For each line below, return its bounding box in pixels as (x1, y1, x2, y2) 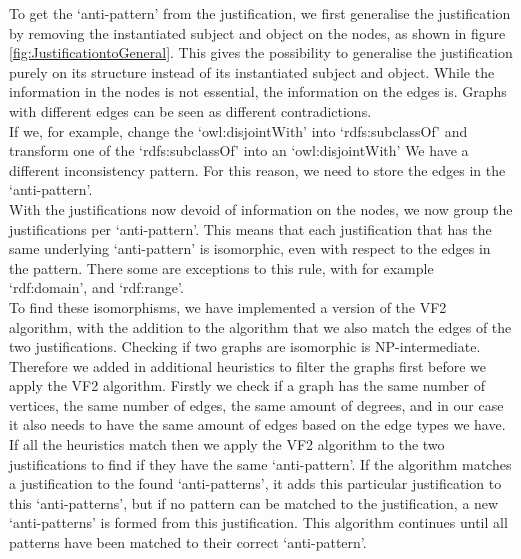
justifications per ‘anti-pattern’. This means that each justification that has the (9, 218, 492, 239)
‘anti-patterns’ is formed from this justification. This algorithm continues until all (9, 512, 508, 533)
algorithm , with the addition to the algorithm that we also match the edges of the (9, 316, 512, 337)
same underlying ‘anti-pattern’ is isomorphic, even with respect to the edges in (9, 238, 491, 259)
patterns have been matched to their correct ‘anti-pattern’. (9, 532, 367, 553)
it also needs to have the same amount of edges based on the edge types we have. (9, 414, 506, 435)
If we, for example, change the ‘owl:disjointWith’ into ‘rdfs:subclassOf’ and (9, 120, 468, 141)
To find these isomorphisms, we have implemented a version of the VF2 (9, 296, 447, 317)
